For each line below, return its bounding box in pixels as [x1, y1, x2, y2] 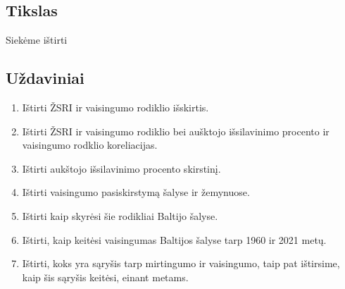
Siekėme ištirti [6, 32, 68, 47]
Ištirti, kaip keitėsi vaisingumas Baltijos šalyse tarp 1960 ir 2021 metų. [22, 232, 327, 247]
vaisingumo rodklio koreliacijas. [22, 137, 158, 152]
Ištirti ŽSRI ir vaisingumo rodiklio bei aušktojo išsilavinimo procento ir [22, 123, 330, 138]
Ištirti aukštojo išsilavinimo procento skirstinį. [22, 161, 221, 176]
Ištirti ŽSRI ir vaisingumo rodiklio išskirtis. [22, 100, 209, 114]
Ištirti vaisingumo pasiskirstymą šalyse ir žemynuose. [22, 185, 250, 199]
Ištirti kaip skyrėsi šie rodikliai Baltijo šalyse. [22, 208, 218, 223]
